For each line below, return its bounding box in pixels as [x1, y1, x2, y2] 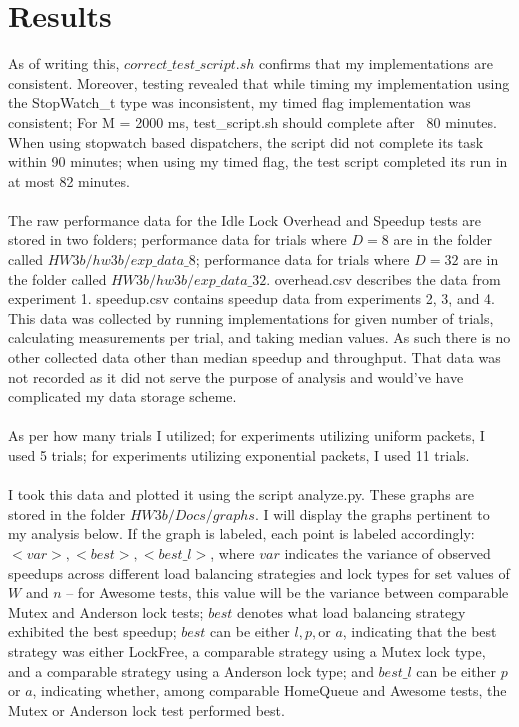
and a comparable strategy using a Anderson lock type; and [8, 660, 374, 681]
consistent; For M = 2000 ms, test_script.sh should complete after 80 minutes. [8, 111, 497, 132]
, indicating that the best [342, 621, 497, 642]
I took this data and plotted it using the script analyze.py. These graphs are [8, 484, 475, 505]
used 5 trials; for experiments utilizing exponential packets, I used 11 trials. [8, 445, 470, 465]
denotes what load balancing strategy [237, 601, 466, 622]
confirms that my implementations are [258, 53, 493, 74]
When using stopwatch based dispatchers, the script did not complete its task [8, 131, 484, 152]
